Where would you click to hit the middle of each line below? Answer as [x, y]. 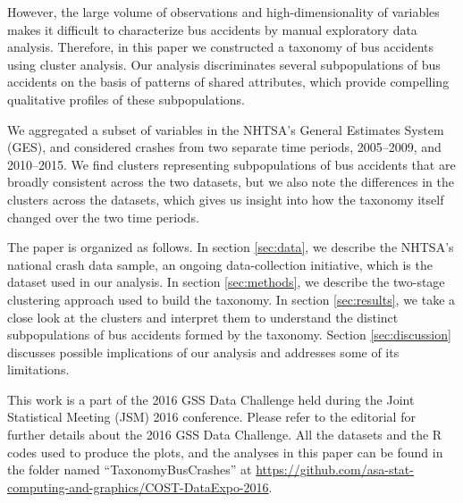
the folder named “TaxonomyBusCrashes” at [130, 469]
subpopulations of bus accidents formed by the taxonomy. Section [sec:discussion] [229, 335]
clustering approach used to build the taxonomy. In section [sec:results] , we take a [231, 299]
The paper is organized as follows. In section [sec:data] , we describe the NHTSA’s [231, 247]
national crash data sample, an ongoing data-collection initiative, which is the [220, 264]
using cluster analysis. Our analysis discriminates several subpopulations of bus [224, 64]
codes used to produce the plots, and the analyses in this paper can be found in [225, 452]
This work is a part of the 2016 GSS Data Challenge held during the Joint [211, 399]
